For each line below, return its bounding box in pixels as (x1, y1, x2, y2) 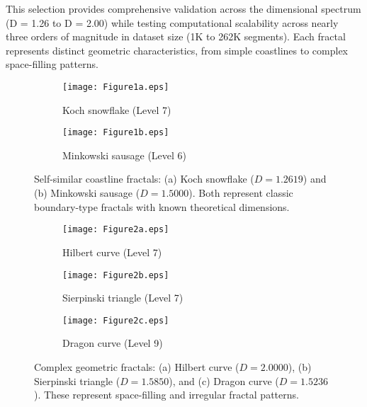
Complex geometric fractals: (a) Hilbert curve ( (34, 360, 239, 374)
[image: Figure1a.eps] (62, 81, 169, 92)
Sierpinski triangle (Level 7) (62, 290, 183, 305)
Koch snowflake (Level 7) (62, 102, 171, 117)
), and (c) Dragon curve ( (169, 373, 279, 388)
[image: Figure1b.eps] (62, 127, 169, 138)
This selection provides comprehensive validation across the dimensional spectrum (6, 1, 361, 16)
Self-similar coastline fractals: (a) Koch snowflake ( (34, 171, 254, 186)
